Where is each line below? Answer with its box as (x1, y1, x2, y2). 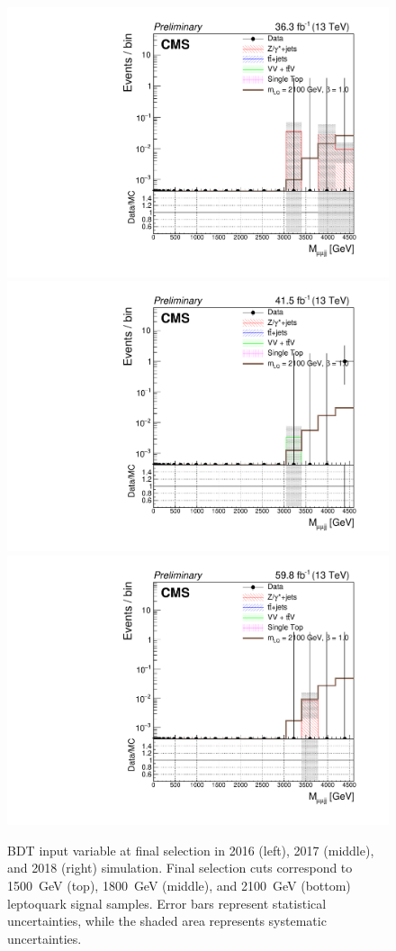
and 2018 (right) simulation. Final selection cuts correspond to (7, 858, 353, 877)
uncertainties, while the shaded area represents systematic (7, 911, 327, 930)
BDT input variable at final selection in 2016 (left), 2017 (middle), (7, 840, 374, 859)
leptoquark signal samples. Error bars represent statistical (7, 893, 327, 912)
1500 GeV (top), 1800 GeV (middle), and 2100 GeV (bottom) (7, 875, 351, 894)
